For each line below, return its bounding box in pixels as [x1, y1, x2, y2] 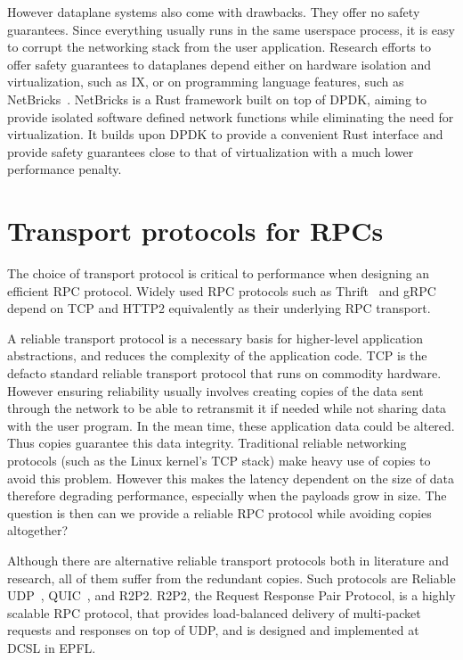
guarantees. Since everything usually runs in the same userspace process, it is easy [7, 20, 455, 38]
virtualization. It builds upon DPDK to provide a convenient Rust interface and [7, 125, 443, 144]
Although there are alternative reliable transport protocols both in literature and [7, 550, 450, 569]
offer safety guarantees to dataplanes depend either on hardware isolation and [7, 54, 432, 73]
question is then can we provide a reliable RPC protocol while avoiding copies [7, 503, 432, 522]
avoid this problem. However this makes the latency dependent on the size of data [7, 468, 455, 487]
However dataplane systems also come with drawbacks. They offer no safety [7, 3, 420, 21]
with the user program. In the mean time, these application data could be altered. [7, 416, 455, 434]
